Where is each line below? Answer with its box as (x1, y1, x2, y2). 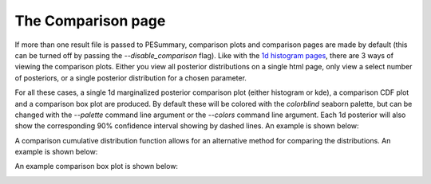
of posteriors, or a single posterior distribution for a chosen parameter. (14, 72, 247, 83)
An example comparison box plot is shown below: (14, 162, 179, 171)
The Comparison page (14, 12, 166, 29)
